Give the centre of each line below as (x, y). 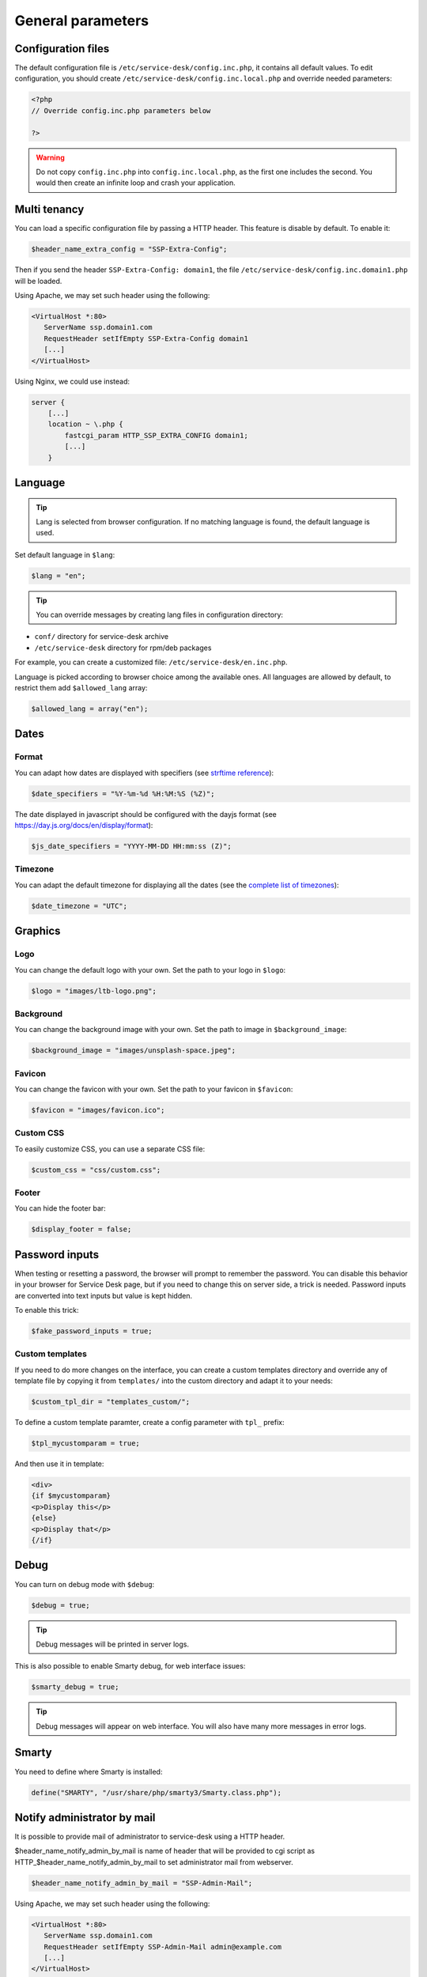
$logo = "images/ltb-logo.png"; (94, 991)
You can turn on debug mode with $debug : (85, 1584)
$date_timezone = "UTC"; (79, 906)
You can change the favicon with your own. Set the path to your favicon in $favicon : (154, 1089)
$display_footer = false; (81, 1229)
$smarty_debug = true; (75, 1687)
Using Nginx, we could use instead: (72, 381)
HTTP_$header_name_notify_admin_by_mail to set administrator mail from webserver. (154, 1862)
